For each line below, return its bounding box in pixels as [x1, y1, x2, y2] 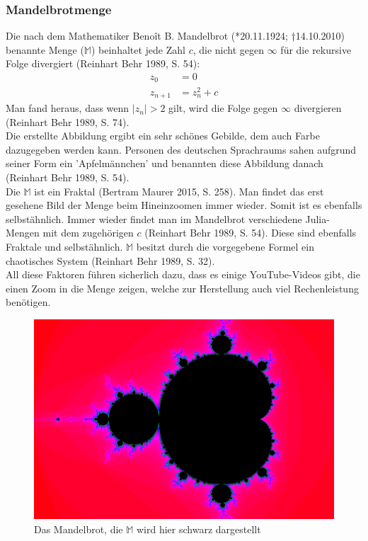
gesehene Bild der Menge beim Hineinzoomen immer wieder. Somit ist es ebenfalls [6, 198, 362, 212]
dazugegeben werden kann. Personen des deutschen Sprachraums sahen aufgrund [6, 142, 357, 156]
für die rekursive [280, 42, 352, 57]
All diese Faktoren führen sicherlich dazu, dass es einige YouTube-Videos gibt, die [6, 267, 360, 282]
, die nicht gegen [192, 42, 265, 57]
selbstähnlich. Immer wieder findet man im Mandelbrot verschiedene [6, 211, 302, 226]
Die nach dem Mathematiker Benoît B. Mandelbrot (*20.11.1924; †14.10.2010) [6, 28, 345, 43]
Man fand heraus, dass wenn [6, 101, 130, 115]
